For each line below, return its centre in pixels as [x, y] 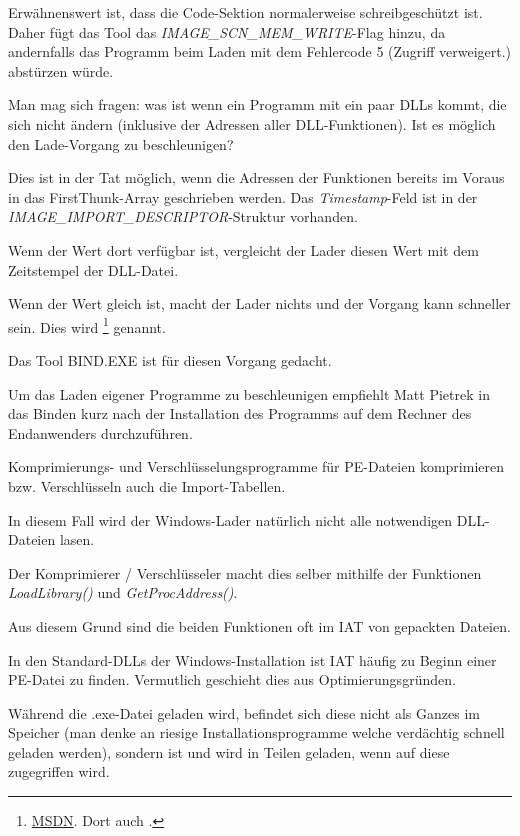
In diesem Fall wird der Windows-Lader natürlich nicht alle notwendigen [230, 519]
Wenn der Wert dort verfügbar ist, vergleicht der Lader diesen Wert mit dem [243, 249]
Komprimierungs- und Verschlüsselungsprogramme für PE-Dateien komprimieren [256, 466]
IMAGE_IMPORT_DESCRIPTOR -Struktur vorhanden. [183, 216]
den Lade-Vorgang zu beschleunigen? [121, 143]
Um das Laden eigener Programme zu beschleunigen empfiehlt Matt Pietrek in [249, 393]
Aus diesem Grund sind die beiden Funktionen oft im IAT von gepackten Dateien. [259, 625]
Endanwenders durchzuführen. [100, 432]
